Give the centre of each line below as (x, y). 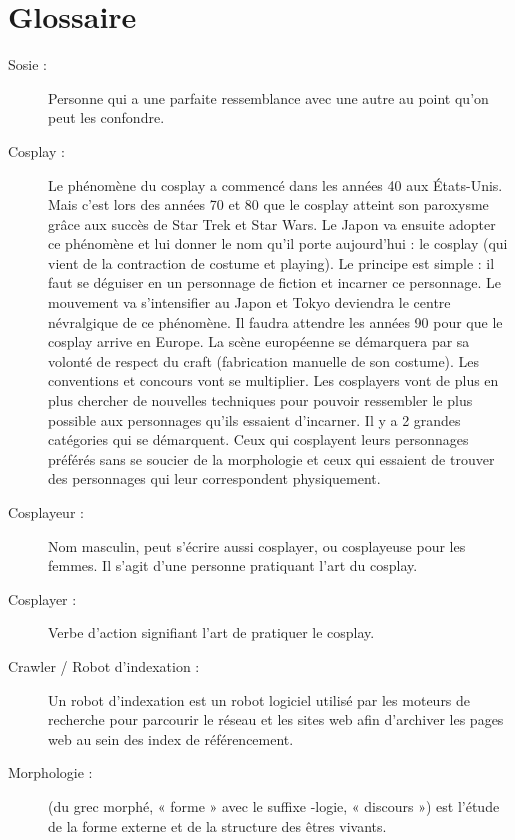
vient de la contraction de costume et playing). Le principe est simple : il (271, 262)
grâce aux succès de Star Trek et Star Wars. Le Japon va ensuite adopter (272, 223)
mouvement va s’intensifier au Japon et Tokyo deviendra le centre (249, 302)
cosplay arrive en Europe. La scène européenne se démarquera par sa (259, 341)
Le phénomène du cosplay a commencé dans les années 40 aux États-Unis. (275, 184)
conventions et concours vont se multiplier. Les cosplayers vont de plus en (273, 380)
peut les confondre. (106, 117)
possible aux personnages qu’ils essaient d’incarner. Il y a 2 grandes (254, 419)
